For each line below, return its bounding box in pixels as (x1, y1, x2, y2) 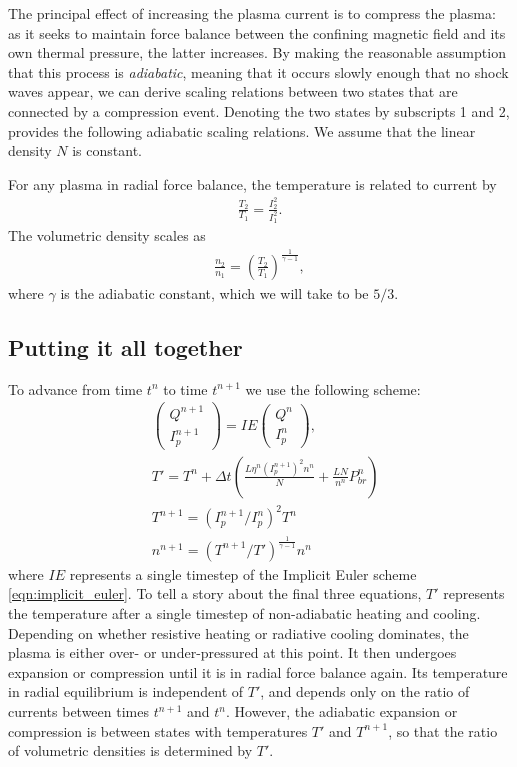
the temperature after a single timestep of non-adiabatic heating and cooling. (8, 603, 481, 624)
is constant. (72, 140, 142, 161)
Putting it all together (8, 331, 243, 362)
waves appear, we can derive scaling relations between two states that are (8, 81, 458, 102)
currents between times (8, 701, 149, 722)
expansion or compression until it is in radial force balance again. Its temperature (8, 661, 508, 682)
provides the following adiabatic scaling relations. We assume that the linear (8, 120, 476, 141)
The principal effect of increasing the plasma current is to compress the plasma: (8, 3, 496, 23)
